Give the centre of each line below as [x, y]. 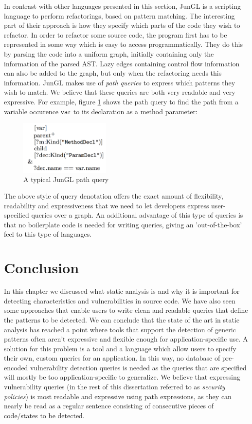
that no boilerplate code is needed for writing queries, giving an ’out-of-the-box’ [123, 224]
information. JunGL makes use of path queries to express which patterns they [120, 82]
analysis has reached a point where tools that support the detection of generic [120, 329]
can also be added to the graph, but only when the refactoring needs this [113, 73]
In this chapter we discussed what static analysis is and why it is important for [122, 291]
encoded [16, 367]
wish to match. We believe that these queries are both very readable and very [120, 92]
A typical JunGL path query [66, 179]
